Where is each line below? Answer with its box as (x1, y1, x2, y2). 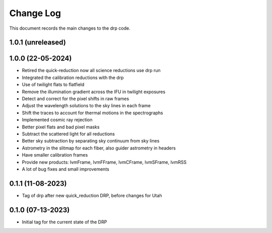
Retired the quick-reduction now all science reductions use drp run (22, 67, 161, 73)
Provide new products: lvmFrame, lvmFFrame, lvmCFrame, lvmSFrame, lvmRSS (22, 159, 187, 165)
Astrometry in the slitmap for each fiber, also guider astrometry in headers (22, 145, 176, 151)
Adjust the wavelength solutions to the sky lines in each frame (22, 103, 151, 109)
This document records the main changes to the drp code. (9, 25, 130, 31)
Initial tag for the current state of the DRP (22, 219, 107, 225)
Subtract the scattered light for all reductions (22, 131, 115, 137)
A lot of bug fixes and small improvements (22, 166, 109, 172)
